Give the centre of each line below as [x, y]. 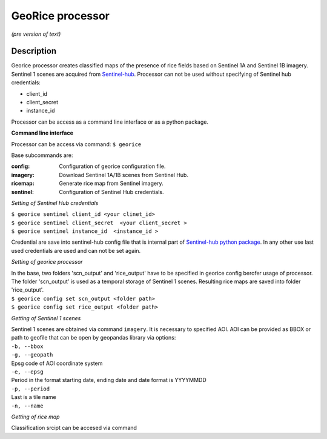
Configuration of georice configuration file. [112, 166]
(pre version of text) [36, 34]
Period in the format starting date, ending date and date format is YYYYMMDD [109, 380]
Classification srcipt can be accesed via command [74, 428]
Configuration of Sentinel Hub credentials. [111, 192]
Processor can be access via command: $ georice [76, 144]
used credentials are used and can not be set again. [76, 250]
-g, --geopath [32, 355]
